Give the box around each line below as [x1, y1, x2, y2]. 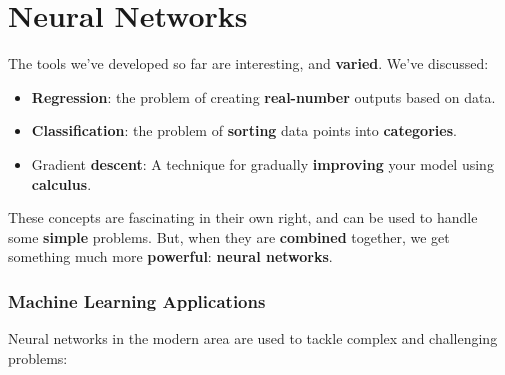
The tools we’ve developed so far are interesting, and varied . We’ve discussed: [8, 53, 489, 74]
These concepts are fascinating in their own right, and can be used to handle [8, 207, 478, 228]
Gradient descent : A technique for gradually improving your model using [31, 153, 494, 174]
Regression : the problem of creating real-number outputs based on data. [31, 86, 496, 107]
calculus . [31, 173, 92, 194]
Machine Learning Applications [8, 288, 266, 313]
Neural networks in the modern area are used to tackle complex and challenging [8, 328, 498, 349]
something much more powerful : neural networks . [8, 246, 333, 267]
